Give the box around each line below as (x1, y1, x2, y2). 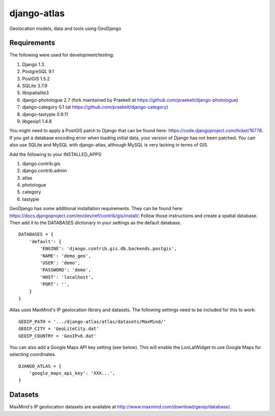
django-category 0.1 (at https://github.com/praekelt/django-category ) (22, 104, 168, 110)
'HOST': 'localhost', (40, 274, 94, 280)
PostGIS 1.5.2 (22, 75, 50, 81)
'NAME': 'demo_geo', (40, 253, 91, 259)
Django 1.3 (22, 61, 44, 67)
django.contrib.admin (22, 168, 67, 174)
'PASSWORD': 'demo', (40, 267, 91, 273)
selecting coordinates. (9, 351, 56, 358)
